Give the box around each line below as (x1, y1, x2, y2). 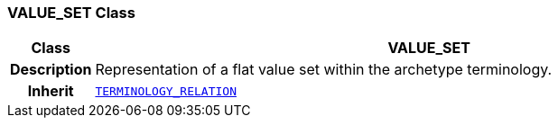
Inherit (27, 82, 74, 101)
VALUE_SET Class (7, 4, 135, 22)
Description (10, 60, 92, 79)
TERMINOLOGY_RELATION (95, 84, 237, 98)
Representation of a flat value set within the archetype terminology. (95, 60, 553, 79)
